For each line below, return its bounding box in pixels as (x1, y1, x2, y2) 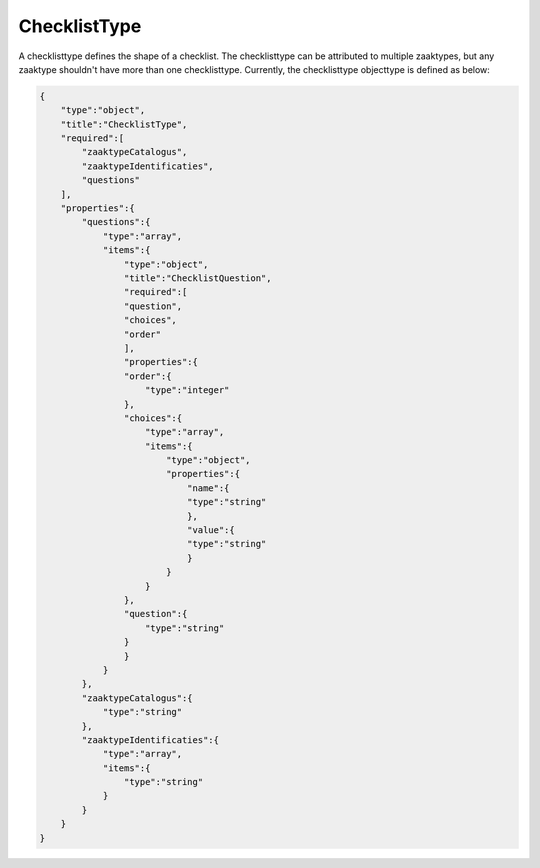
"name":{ (186, 482, 230, 494)
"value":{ (186, 525, 235, 536)
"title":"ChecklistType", (60, 118, 188, 130)
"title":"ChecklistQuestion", (123, 273, 272, 284)
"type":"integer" (145, 385, 230, 396)
